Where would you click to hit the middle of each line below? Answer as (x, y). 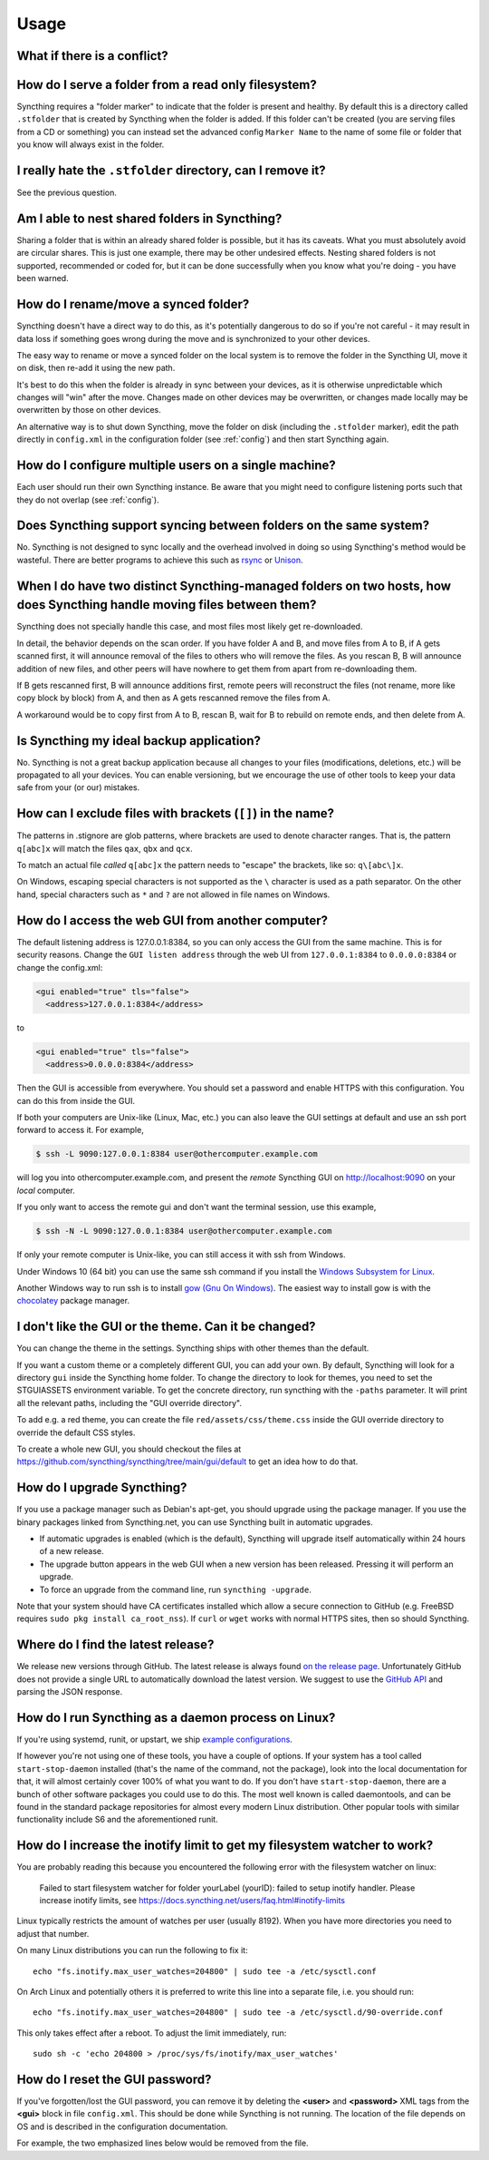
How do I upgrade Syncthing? (102, 1488)
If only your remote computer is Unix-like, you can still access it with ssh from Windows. (181, 1255)
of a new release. (72, 1551)
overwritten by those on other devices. (89, 410)
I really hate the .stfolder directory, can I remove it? (171, 171)
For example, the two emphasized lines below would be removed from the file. (163, 2143)
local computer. (46, 1190)
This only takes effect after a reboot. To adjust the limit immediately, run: (152, 2033)
